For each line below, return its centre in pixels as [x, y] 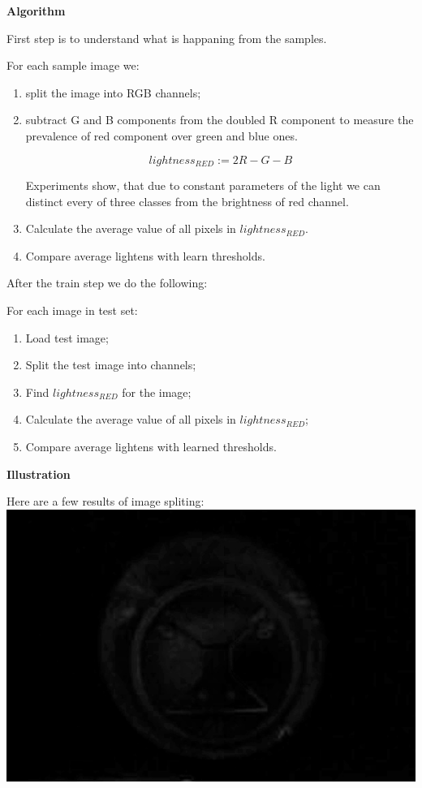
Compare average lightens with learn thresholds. [145, 255]
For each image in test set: [72, 310]
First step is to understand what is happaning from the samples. [167, 38]
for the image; [157, 392]
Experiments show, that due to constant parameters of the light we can [203, 185]
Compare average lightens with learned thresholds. [151, 446]
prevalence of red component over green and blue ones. [161, 135]
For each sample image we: [73, 65]
